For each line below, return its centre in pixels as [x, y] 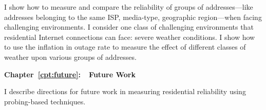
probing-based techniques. [45, 101]
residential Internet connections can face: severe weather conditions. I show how [130, 37]
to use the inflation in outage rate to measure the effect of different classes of [125, 47]
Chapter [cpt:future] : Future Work [70, 74]
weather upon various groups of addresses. [70, 57]
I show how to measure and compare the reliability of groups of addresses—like [129, 7]
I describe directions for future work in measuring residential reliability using [125, 91]
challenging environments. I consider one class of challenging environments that [129, 27]
